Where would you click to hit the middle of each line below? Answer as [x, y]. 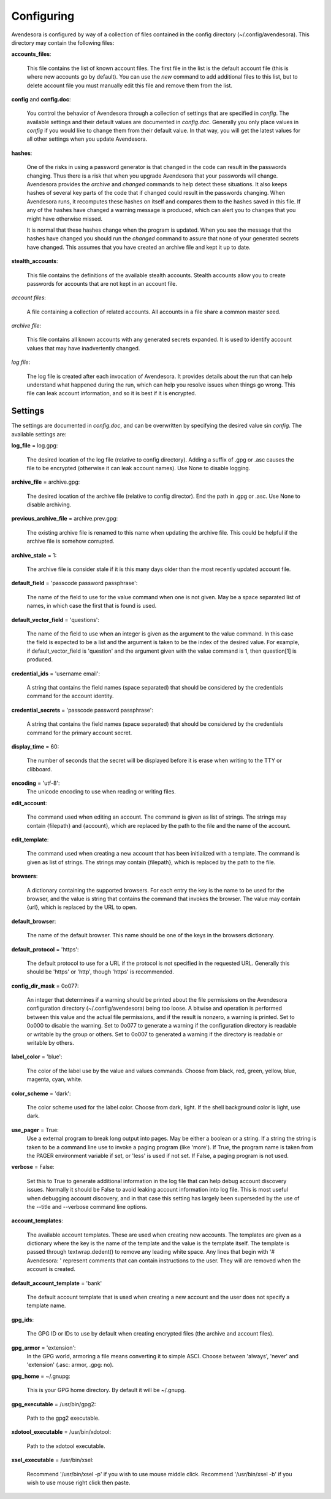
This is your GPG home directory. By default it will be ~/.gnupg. [106, 1390]
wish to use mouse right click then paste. [78, 1482]
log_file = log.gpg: [35, 446]
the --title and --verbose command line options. [87, 1206]
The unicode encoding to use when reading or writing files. [101, 792]
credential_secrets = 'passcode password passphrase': [82, 710]
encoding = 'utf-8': [36, 783]
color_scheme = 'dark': [41, 1093]
